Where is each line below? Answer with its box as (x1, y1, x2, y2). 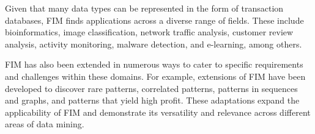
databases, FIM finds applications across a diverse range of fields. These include (5, 13, 304, 26)
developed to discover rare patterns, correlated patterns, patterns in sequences (5, 82, 298, 94)
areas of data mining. (5, 118, 84, 130)
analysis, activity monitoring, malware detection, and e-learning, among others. (5, 37, 302, 50)
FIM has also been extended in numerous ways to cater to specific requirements (5, 58, 303, 71)
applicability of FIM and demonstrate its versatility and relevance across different (5, 105, 311, 118)
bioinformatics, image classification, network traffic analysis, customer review (5, 26, 294, 38)
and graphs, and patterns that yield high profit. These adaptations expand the (5, 94, 300, 107)
